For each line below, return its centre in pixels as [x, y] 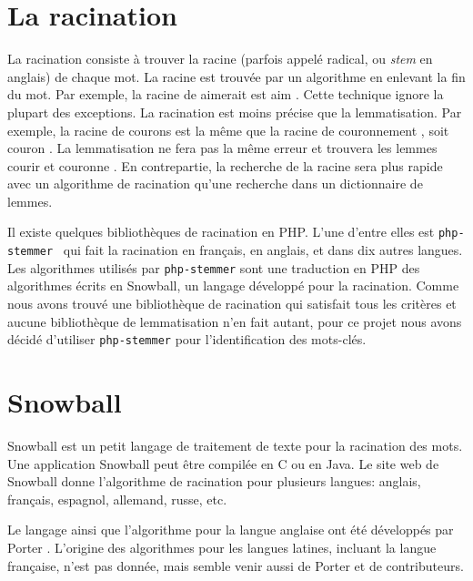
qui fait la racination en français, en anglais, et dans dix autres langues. [263, 250]
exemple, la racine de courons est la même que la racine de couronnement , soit [228, 130]
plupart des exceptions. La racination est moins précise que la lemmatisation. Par [235, 112]
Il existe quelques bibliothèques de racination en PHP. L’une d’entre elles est [221, 232]
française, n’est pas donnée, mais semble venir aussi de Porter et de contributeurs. [236, 565]
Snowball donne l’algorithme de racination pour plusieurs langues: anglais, [214, 481]
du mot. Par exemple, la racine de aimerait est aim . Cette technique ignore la [226, 94]
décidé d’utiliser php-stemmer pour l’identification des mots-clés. [187, 339]
